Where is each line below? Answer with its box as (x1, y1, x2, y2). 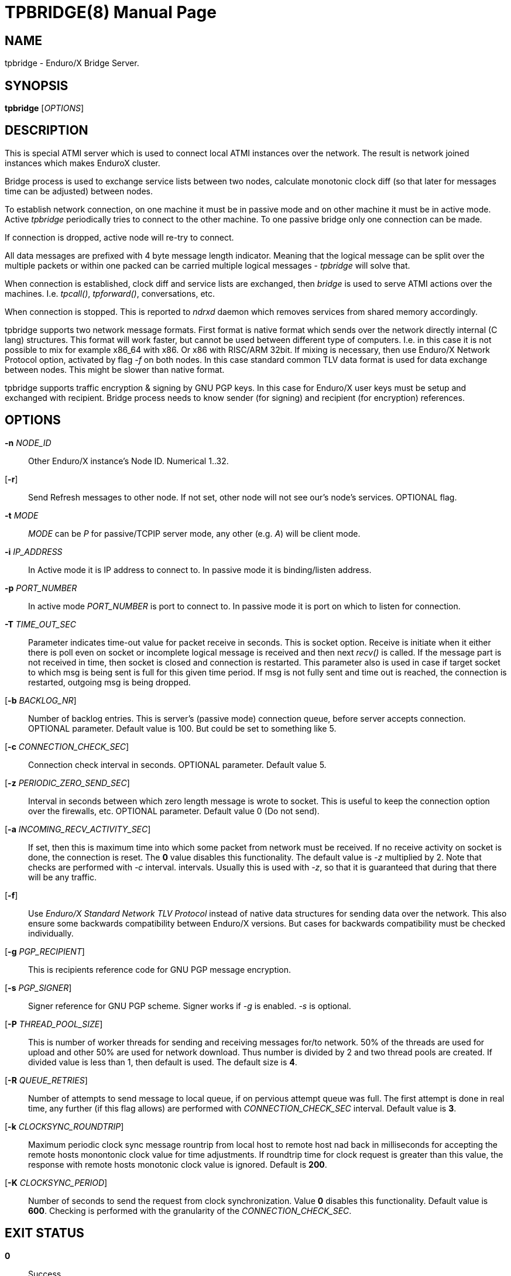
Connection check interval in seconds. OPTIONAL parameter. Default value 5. (28, 759, 327, 770)
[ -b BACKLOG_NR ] (5, 695, 77, 705)
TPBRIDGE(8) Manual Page (5, 2, 217, 22)
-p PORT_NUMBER (5, 582, 77, 593)
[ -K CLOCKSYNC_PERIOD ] (5, 1177, 108, 1188)
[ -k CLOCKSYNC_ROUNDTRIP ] (5, 1121, 124, 1131)
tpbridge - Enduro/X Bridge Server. (5, 58, 139, 68)
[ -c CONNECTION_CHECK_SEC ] (5, 741, 129, 752)
